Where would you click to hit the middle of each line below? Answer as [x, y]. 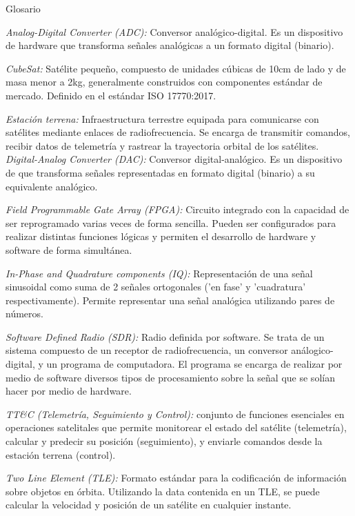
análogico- [312, 350]
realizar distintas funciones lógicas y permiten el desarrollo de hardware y [161, 236]
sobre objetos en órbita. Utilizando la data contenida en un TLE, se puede [163, 491]
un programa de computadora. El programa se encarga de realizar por [194, 364]
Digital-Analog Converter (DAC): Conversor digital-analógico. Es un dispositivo [174, 159]
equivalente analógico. [52, 186]
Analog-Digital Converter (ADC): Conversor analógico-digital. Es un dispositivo [174, 31]
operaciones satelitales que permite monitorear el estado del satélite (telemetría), [176, 427]
